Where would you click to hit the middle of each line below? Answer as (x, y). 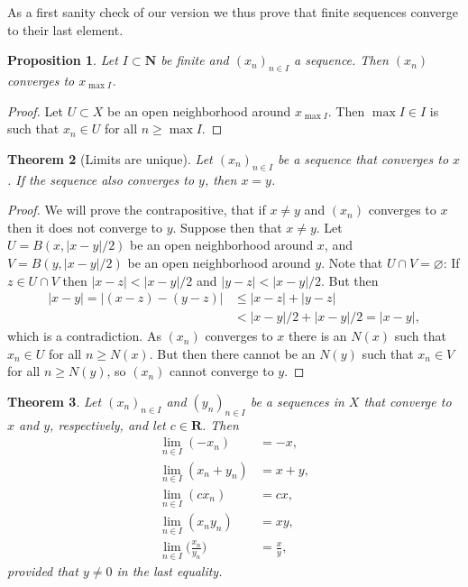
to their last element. (65, 29)
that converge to (408, 401)
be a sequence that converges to (363, 158)
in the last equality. (170, 571)
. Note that (352, 262)
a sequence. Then (341, 60)
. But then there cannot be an (232, 353)
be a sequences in (297, 401)
